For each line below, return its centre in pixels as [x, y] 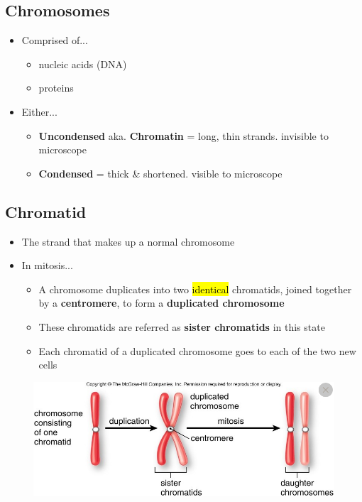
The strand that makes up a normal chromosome [128, 241]
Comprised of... [55, 40]
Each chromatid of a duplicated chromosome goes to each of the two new [197, 350]
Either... [39, 111]
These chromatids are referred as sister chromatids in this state [182, 326]
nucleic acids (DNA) [83, 64]
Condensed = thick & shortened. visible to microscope [160, 173]
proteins [56, 88]
